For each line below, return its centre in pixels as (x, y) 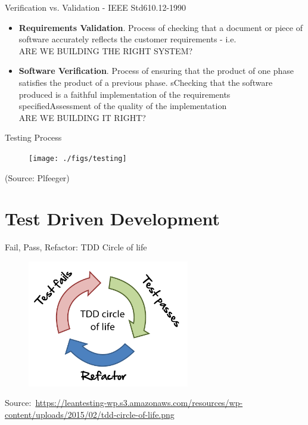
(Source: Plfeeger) (37, 177)
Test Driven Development (113, 218)
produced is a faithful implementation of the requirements (125, 94)
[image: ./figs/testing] (78, 158)
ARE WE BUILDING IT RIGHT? (82, 117)
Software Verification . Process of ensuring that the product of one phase (156, 71)
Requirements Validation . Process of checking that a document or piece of (161, 27)
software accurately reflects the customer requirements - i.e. (127, 39)
